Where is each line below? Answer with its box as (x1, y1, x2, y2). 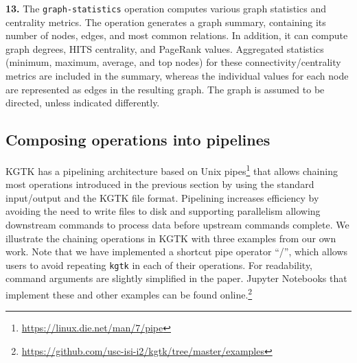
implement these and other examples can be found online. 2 (5, 285, 253, 301)
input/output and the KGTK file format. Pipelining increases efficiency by (5, 190, 319, 204)
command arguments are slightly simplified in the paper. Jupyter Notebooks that (5, 271, 347, 285)
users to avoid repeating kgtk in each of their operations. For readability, (5, 257, 313, 272)
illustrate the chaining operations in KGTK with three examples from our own (5, 231, 336, 245)
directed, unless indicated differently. (5, 95, 160, 110)
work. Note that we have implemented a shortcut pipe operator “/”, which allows (5, 244, 348, 259)
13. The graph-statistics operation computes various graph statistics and (5, 1, 326, 15)
